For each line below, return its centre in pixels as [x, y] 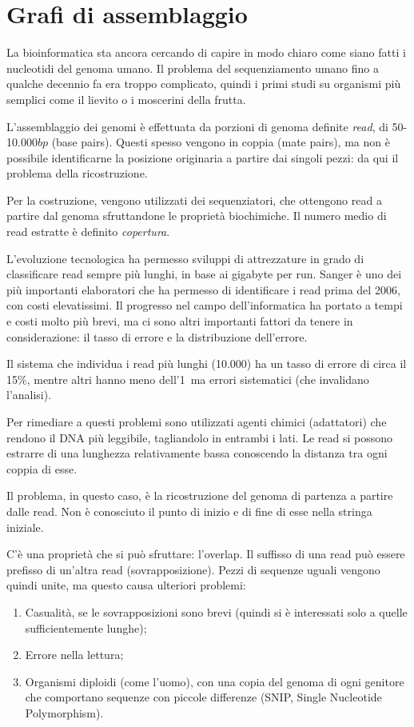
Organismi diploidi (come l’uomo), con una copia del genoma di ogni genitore [215, 681]
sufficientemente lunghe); [86, 627]
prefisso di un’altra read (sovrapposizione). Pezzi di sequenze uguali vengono [193, 569]
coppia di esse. [42, 468]
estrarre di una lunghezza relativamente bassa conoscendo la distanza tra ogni [197, 453]
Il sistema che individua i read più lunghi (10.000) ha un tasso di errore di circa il [207, 363]
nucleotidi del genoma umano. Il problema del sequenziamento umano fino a [193, 68]
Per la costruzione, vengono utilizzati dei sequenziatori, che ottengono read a [194, 200]
